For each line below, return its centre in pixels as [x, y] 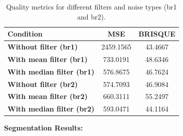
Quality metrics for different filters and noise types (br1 [92, 6]
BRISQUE [157, 34]
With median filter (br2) [51, 109]
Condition [25, 34]
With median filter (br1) [51, 71]
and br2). [91, 16]
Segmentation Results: [44, 128]
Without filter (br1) [43, 47]
